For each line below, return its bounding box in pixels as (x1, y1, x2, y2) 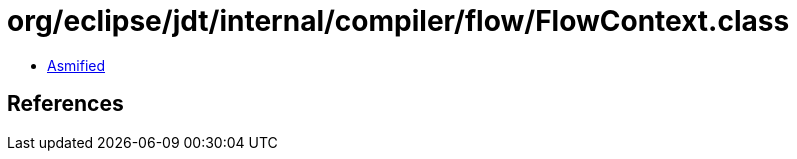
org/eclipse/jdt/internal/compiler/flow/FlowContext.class (7, 4, 790, 38)
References (7, 91, 124, 117)
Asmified (47, 56, 106, 74)
